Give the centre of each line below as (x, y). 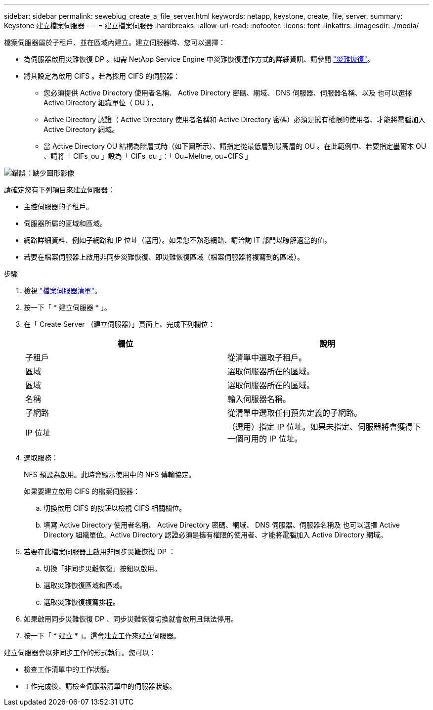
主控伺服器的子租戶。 (58, 206)
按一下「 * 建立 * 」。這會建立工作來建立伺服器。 (102, 636)
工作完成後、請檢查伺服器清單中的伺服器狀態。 (100, 686)
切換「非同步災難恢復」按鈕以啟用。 (102, 568)
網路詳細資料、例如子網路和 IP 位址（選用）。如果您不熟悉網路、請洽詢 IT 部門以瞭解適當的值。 (178, 240)
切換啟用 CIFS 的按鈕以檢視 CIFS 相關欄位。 (115, 508)
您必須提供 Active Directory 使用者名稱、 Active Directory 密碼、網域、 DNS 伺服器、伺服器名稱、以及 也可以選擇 (228, 93)
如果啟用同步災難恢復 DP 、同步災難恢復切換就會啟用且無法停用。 (131, 619)
